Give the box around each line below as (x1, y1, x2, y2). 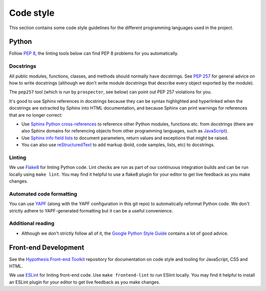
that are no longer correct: (9, 112, 63, 118)
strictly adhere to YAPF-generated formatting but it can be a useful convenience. (9, 208, 173, 213)
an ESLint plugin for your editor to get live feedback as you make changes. (9, 279, 160, 285)
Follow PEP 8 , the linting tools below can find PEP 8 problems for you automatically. (9, 50, 179, 56)
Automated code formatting (9, 190, 77, 197)
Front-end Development (9, 243, 85, 251)
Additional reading (9, 220, 55, 227)
